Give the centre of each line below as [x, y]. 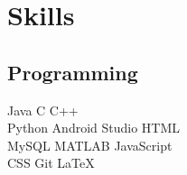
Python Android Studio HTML [94, 128]
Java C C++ [43, 110]
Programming [73, 72]
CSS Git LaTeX [51, 163]
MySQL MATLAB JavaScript [90, 145]
